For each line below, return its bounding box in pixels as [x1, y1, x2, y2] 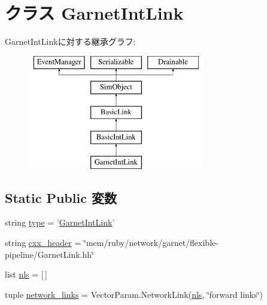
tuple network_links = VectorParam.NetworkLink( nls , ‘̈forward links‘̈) [5, 288, 263, 300]
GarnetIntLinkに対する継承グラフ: [5, 35, 136, 48]
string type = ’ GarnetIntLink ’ [5, 216, 115, 229]
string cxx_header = [5, 236, 81, 249]
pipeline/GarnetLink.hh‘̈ [5, 248, 94, 260]
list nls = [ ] [5, 268, 47, 281]
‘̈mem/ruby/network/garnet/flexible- [84, 236, 219, 249]
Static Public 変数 [5, 188, 117, 207]
